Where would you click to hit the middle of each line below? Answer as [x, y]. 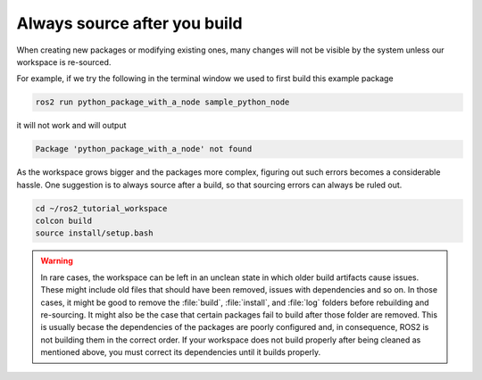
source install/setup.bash [94, 233]
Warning [57, 261]
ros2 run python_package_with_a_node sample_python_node [162, 102]
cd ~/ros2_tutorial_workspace [101, 208]
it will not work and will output [71, 126]
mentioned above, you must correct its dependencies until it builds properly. [181, 352]
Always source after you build [129, 23]
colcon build [64, 221]
